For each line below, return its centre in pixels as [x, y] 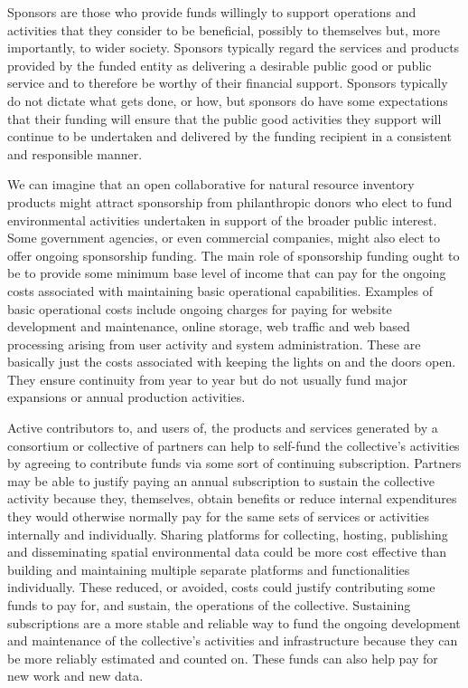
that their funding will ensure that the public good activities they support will [225, 118]
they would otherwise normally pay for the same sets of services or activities [218, 516]
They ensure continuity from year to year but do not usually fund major [207, 379]
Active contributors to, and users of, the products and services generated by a [223, 428]
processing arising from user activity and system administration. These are [214, 344]
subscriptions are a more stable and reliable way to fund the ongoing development [234, 622]
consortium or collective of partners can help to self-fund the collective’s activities [234, 445]
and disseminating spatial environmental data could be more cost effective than [227, 552]
